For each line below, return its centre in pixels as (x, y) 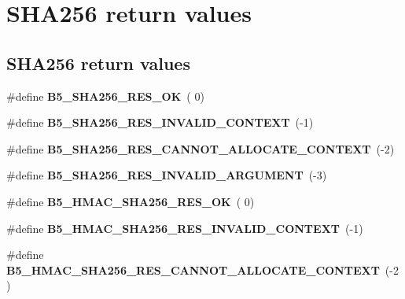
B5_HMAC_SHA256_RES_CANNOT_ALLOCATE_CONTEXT (193, 269)
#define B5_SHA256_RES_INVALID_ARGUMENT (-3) (167, 175)
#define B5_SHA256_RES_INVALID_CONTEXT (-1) (160, 122)
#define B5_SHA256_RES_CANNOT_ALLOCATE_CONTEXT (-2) (201, 148)
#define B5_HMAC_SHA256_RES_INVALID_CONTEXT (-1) (185, 228)
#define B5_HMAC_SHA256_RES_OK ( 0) (131, 201)
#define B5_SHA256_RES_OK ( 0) (105, 96)
